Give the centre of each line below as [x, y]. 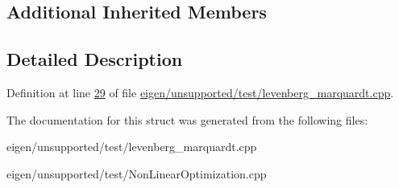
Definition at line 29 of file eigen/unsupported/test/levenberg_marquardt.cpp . [200, 92]
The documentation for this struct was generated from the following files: [187, 119]
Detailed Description [95, 59]
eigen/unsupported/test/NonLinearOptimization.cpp [137, 173]
